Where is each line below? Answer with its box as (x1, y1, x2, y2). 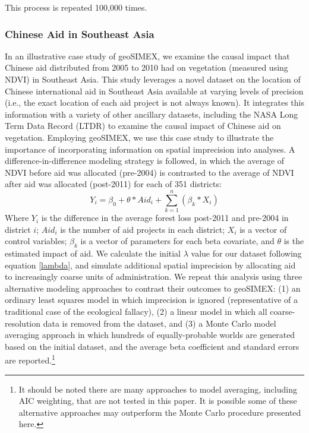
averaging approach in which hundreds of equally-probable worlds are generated (5, 328, 295, 341)
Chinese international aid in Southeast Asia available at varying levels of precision (5, 84, 304, 97)
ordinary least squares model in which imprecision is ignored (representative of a (5, 293, 298, 306)
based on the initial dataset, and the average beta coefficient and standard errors (5, 340, 299, 352)
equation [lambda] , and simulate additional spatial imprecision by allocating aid (5, 258, 296, 271)
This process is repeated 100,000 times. (5, 1, 147, 13)
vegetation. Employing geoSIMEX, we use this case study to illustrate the (5, 131, 274, 143)
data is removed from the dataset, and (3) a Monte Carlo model (43, 317, 276, 329)
